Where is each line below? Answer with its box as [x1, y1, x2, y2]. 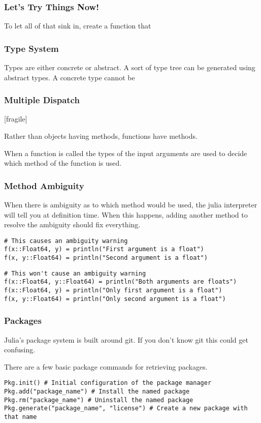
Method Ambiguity [4, 179, 84, 192]
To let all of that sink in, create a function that [4, 20, 151, 31]
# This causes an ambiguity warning [4, 237, 128, 245]
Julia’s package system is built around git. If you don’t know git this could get [4, 334, 248, 345]
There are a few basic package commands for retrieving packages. [4, 361, 208, 372]
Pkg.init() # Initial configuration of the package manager [4, 379, 212, 387]
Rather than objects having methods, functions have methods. [4, 131, 198, 141]
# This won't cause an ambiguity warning [4, 269, 146, 277]
